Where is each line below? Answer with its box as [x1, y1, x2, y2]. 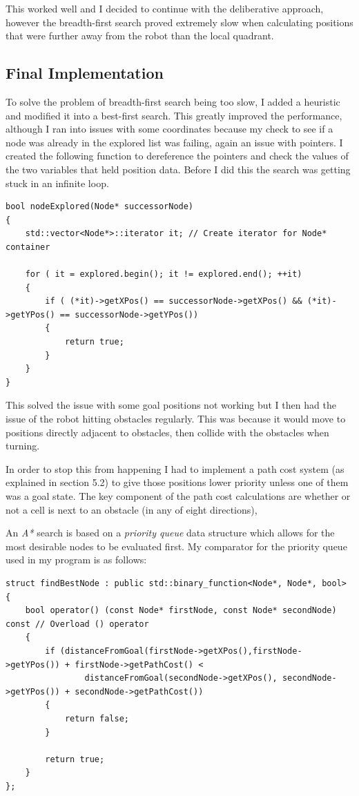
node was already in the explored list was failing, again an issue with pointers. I [6, 135, 343, 149]
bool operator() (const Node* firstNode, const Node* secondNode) [25, 605, 337, 616]
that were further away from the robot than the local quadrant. [6, 28, 274, 43]
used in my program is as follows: [6, 552, 147, 567]
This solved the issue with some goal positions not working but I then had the [6, 398, 336, 412]
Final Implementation [6, 62, 164, 84]
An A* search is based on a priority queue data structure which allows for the [6, 525, 335, 540]
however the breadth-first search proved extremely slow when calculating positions [6, 14, 353, 29]
